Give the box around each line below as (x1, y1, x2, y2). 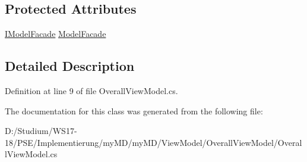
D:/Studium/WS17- (5, 124, 77, 137)
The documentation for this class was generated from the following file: (5, 104, 263, 117)
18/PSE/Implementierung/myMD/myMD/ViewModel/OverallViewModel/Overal (5, 136, 302, 148)
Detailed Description (5, 57, 135, 75)
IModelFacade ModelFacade (5, 27, 106, 40)
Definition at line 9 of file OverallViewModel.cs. (5, 85, 178, 96)
